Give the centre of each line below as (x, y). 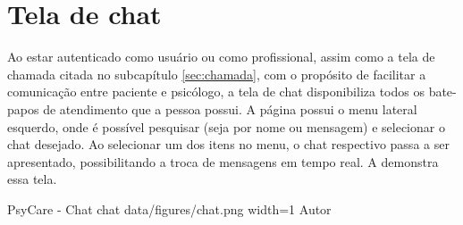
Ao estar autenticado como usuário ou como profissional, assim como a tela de (221, 57)
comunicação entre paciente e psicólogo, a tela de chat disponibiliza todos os (216, 92)
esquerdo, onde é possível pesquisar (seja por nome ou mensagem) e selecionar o (226, 126)
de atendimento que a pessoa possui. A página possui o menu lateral (230, 108)
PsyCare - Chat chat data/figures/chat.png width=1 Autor (169, 208)
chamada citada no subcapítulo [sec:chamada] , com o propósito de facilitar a (217, 74)
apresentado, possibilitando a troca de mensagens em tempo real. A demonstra (223, 161)
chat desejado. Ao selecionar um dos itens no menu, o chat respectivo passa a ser (228, 144)
